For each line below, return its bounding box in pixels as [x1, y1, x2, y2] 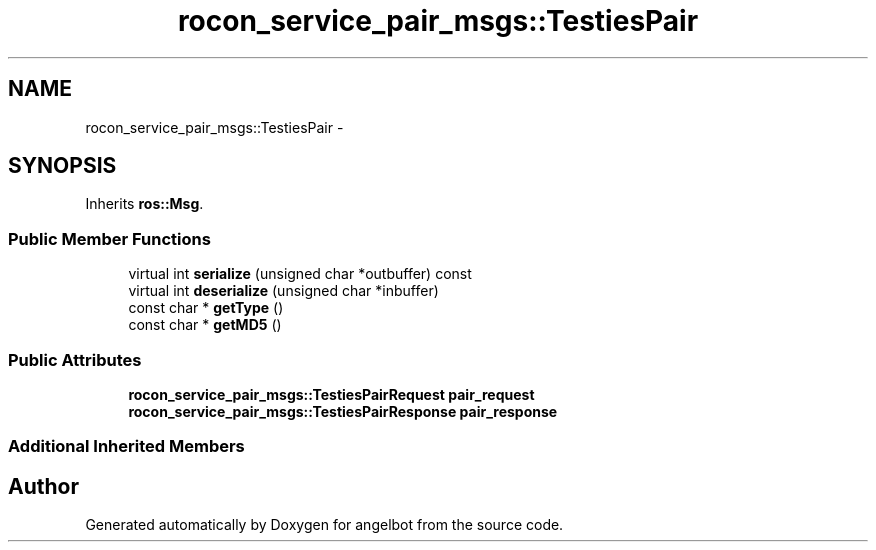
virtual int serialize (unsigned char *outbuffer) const [128, 265, 472, 283]
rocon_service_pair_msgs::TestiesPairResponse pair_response [128, 402, 558, 420]
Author [8, 473, 79, 499]
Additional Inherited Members [8, 436, 245, 457]
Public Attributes [8, 349, 142, 370]
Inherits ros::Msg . [85, 195, 204, 213]
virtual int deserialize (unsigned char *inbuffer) [128, 282, 439, 300]
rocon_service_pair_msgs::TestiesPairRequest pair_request [128, 385, 535, 403]
